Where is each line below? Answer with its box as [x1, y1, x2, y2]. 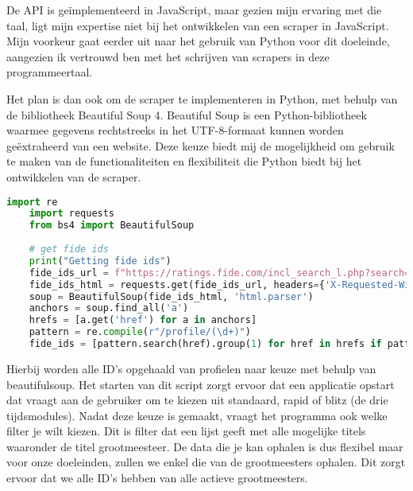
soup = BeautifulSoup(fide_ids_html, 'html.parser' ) [29, 290, 314, 302]
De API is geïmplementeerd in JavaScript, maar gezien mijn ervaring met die [6, 2, 382, 18]
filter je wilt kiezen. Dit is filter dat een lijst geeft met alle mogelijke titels [6, 423, 366, 439]
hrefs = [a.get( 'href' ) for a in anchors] [29, 314, 257, 326]
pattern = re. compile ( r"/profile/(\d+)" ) [29, 326, 251, 338]
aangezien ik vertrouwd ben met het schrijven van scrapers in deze [6, 48, 330, 64]
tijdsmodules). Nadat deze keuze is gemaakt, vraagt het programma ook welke [6, 407, 388, 423]
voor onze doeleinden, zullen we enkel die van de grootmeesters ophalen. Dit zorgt [6, 454, 406, 470]
